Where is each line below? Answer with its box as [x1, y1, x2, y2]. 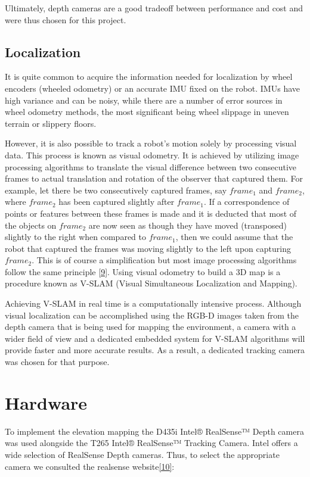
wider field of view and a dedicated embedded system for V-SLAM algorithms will [5, 332, 305, 344]
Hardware [5, 390, 88, 414]
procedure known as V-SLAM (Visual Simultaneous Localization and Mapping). [5, 277, 297, 289]
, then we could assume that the [175, 230, 293, 243]
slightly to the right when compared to [5, 230, 146, 243]
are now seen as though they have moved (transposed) [88, 219, 287, 231]
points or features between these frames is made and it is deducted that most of [5, 207, 297, 219]
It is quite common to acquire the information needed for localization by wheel [5, 70, 293, 83]
